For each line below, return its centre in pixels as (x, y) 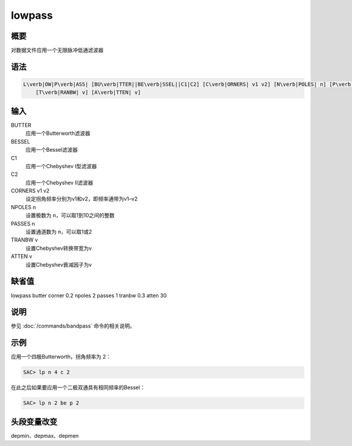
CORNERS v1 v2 (30, 191)
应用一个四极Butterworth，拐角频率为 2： (61, 357)
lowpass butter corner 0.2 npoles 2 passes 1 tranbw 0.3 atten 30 (89, 295)
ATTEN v (21, 256)
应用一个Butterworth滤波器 (58, 133)
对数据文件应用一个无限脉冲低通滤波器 (57, 50)
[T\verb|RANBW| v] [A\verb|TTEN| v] (88, 93)
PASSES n (23, 223)
